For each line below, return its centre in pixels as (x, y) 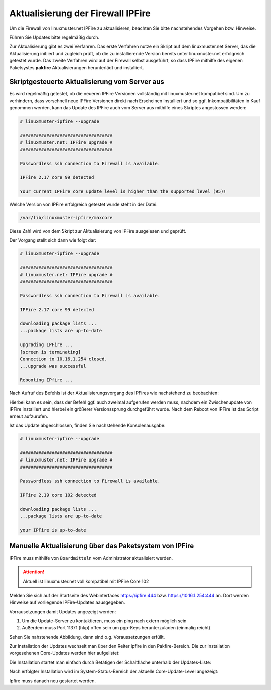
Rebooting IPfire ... (46, 380)
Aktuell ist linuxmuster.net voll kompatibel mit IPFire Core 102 (86, 581)
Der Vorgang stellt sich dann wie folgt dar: (53, 240)
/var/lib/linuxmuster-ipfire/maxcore (66, 218)
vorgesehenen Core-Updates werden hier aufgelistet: (64, 653)
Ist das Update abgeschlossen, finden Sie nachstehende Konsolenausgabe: (87, 425)
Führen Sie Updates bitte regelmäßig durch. (54, 37)
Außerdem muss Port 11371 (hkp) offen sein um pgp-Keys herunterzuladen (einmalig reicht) (116, 628)
